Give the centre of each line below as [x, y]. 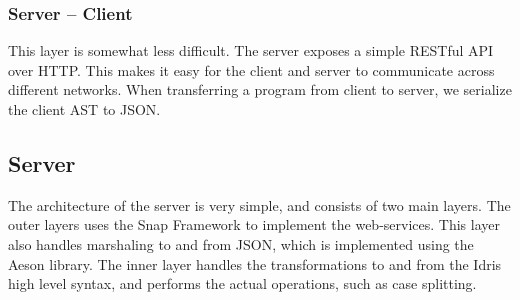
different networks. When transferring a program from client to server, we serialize [260, 89]
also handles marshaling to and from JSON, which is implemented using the [241, 243]
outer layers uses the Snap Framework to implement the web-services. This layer [254, 224]
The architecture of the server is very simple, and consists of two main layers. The [259, 204]
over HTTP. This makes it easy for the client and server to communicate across [251, 69]
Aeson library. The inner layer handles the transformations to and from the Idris [255, 263]
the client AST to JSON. [84, 109]
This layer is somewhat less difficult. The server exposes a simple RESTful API [251, 50]
